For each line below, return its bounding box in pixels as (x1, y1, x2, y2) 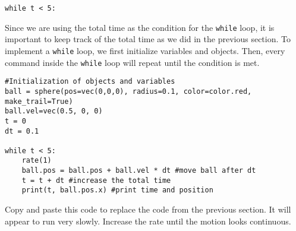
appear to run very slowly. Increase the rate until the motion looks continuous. (5, 214, 291, 227)
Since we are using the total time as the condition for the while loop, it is (5, 21, 275, 33)
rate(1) (21, 156, 52, 165)
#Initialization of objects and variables (5, 77, 175, 86)
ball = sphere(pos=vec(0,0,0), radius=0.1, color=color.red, (5, 87, 252, 96)
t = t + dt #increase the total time (21, 176, 171, 185)
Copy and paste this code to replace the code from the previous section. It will (5, 203, 291, 216)
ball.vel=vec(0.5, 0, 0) (5, 107, 103, 116)
